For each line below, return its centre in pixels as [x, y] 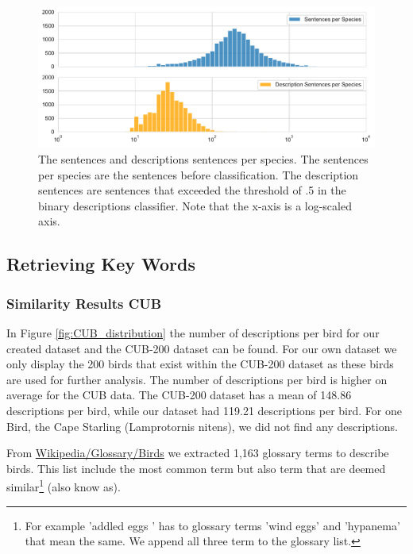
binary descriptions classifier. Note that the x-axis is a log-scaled [195, 205]
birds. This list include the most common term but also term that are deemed [196, 468]
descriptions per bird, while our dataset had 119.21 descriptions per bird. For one [204, 410]
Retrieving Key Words [101, 264]
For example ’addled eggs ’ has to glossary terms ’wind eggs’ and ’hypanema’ [212, 525]
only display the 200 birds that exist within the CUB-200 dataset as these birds [200, 364]
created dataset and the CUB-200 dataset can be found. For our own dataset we [202, 348]
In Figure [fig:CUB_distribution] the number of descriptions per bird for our [193, 333]
